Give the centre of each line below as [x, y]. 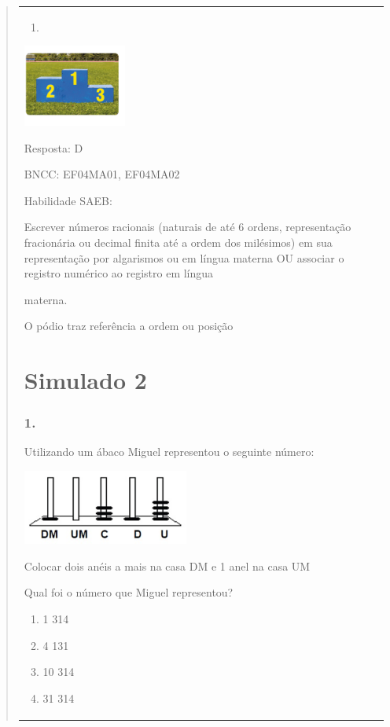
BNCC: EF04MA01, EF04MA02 [102, 174]
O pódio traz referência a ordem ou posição [129, 326]
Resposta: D [53, 147]
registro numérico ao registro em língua [119, 273]
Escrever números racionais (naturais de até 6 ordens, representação [188, 227]
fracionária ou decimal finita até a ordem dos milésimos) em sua [178, 242]
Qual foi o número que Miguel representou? [129, 592]
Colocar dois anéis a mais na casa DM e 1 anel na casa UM [167, 565]
